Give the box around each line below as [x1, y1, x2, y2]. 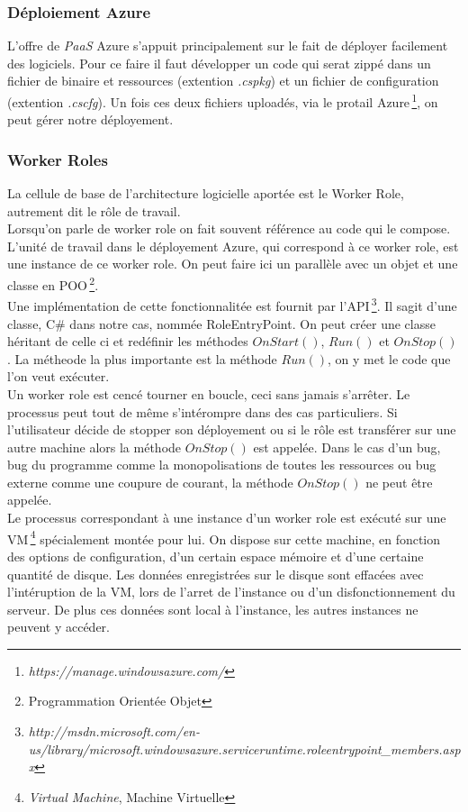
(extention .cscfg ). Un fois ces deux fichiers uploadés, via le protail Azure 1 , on [7, 90, 438, 111]
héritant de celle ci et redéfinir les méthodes [7, 332, 248, 351]
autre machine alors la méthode [7, 437, 182, 456]
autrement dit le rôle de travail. [7, 201, 181, 220]
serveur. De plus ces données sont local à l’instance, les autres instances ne [7, 599, 418, 618]
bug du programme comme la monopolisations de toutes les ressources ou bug [7, 455, 436, 474]
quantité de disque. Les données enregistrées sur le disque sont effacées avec [7, 564, 424, 583]
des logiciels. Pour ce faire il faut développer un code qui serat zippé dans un [7, 53, 431, 72]
